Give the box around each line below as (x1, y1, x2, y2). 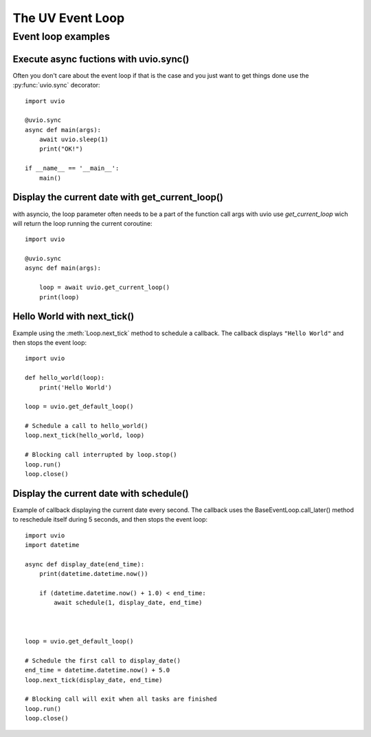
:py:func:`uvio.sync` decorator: (12, 81, 100, 89)
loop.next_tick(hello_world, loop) (25, 431, 145, 440)
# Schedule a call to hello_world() (25, 422, 148, 430)
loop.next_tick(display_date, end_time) (25, 676, 163, 684)
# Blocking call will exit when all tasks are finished (25, 695, 217, 703)
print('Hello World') (38, 383, 113, 392)
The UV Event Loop (12, 10, 125, 25)
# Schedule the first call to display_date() (25, 656, 181, 664)
